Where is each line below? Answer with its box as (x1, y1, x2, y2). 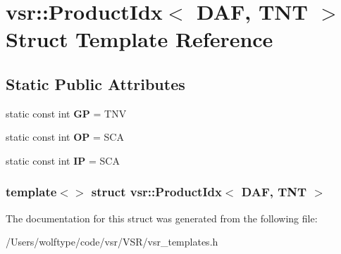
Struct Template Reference (6, 25, 273, 53)
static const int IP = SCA (6, 153, 120, 167)
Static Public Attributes (6, 72, 185, 94)
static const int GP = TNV (6, 106, 127, 120)
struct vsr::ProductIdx (91, 183, 222, 201)
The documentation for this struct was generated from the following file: (6, 210, 318, 225)
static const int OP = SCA (6, 129, 124, 144)
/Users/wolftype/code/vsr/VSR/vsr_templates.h (6, 234, 218, 249)
